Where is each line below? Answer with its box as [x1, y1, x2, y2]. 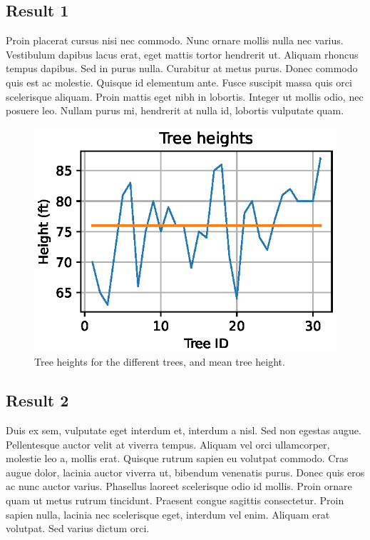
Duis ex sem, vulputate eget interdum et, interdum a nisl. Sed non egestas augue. [6, 422, 361, 437]
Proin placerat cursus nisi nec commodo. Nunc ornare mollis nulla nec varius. [6, 33, 344, 48]
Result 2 [6, 389, 69, 411]
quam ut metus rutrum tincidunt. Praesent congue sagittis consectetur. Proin [6, 492, 344, 507]
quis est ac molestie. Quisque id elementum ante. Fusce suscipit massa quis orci [6, 74, 352, 89]
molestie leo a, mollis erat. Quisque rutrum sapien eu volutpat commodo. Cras [6, 451, 349, 466]
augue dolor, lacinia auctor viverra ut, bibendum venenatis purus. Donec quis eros [6, 464, 365, 479]
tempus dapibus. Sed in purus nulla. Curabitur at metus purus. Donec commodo [6, 61, 358, 76]
